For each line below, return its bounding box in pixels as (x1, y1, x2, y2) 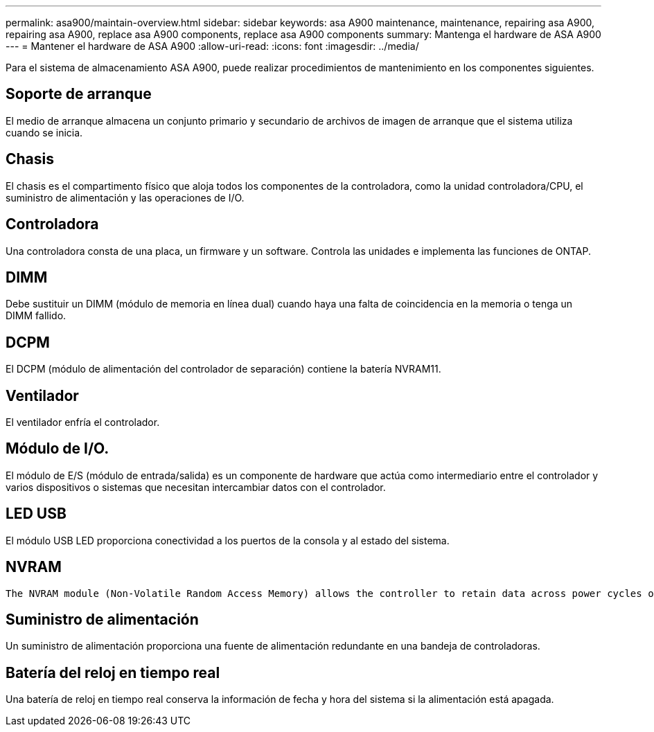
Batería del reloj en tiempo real (6, 663, 220, 681)
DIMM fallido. (6, 310, 67, 322)
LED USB (6, 505, 67, 523)
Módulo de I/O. (6, 440, 109, 458)
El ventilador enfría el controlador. (6, 416, 160, 429)
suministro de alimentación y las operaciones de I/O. (6, 191, 245, 204)
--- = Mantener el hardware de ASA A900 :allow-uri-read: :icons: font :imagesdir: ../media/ (6, 40, 419, 52)
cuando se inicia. (6, 126, 83, 139)
